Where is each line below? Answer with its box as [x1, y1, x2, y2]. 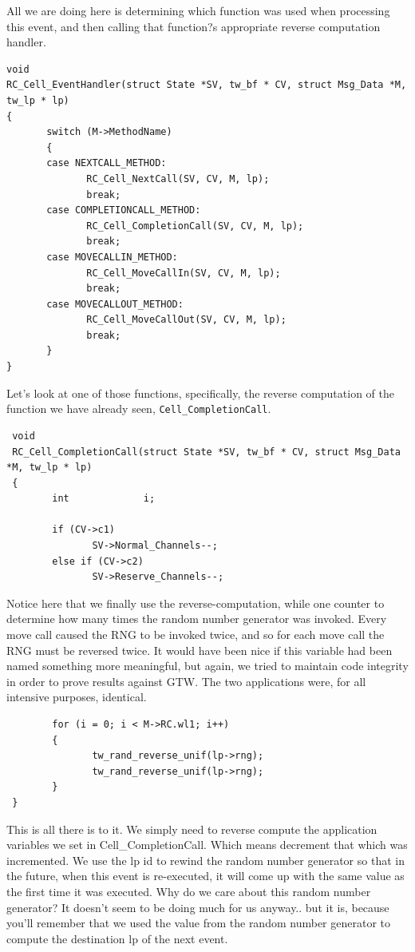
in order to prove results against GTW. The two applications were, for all [6, 672, 366, 689]
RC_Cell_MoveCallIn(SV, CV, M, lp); [86, 267, 281, 279]
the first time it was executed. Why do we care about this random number [6, 883, 371, 899]
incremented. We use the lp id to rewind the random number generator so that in [6, 851, 405, 868]
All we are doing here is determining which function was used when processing [6, 2, 390, 18]
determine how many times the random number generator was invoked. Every [6, 610, 387, 627]
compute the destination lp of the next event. [6, 930, 228, 946]
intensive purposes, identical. [6, 688, 147, 705]
